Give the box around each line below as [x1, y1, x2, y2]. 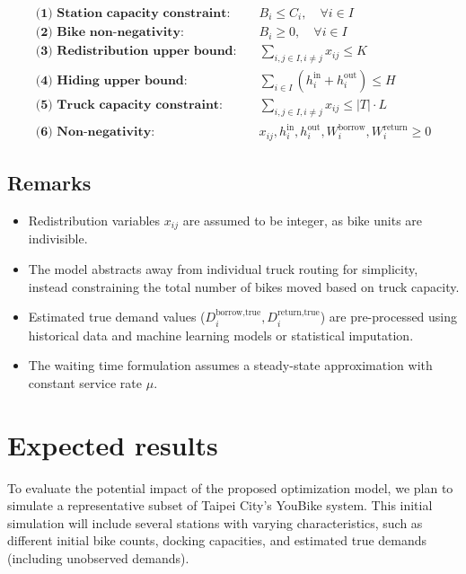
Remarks [7, 169, 92, 197]
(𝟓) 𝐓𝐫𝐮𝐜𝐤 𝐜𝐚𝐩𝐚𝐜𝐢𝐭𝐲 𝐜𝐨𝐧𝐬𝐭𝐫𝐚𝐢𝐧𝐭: [35, 98, 223, 111]
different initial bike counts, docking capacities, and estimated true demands [7, 531, 427, 550]
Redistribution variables [28, 210, 161, 229]
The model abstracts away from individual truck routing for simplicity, [28, 259, 418, 278]
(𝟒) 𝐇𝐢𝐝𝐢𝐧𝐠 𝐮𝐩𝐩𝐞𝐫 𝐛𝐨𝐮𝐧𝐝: [35, 74, 188, 87]
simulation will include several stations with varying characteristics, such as [7, 513, 423, 532]
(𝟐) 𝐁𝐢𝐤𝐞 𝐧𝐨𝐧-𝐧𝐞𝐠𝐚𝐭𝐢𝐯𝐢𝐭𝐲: [35, 26, 184, 40]
